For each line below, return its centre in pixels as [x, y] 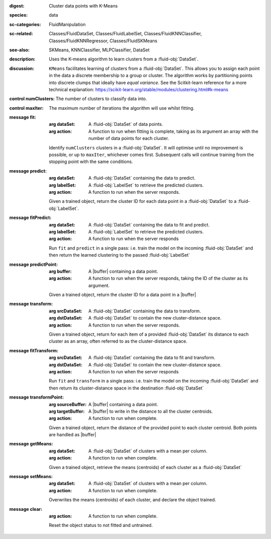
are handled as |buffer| [73, 435]
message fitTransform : [34, 350]
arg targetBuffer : [67, 411]
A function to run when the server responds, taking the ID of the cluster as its [168, 278]
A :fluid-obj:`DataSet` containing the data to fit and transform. [152, 358]
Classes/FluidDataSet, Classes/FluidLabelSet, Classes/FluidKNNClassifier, [125, 34]
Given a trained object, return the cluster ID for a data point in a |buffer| [122, 295]
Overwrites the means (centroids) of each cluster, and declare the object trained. [132, 500]
